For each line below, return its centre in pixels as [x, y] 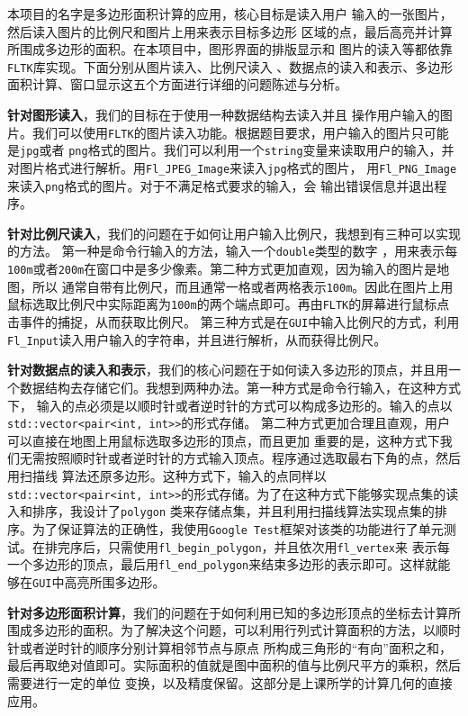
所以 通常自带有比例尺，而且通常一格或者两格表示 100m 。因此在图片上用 [243, 286]
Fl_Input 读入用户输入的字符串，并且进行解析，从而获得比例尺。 [197, 339]
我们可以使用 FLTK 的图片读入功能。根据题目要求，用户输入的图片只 [228, 132]
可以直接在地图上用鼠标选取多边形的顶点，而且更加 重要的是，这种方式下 [224, 440]
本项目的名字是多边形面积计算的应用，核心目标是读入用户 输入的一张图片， [230, 14]
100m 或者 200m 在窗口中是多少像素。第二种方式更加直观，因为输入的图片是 [222, 269]
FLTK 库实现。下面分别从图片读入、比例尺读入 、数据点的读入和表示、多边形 [230, 66]
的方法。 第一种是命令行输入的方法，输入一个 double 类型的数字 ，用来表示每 [233, 251]
